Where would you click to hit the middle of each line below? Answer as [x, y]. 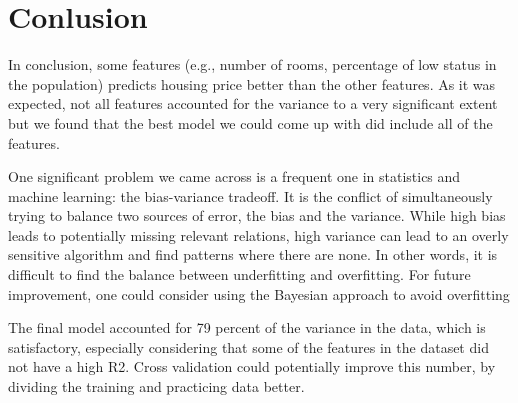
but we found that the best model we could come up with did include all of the [250, 122]
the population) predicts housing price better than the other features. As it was [252, 83]
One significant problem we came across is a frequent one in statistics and [234, 176]
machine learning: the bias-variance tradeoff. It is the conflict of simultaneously [250, 195]
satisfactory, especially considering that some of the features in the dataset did [248, 346]
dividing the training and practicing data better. [156, 386]
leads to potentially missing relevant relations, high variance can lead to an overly [258, 234]
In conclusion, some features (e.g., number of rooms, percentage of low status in [252, 64]
